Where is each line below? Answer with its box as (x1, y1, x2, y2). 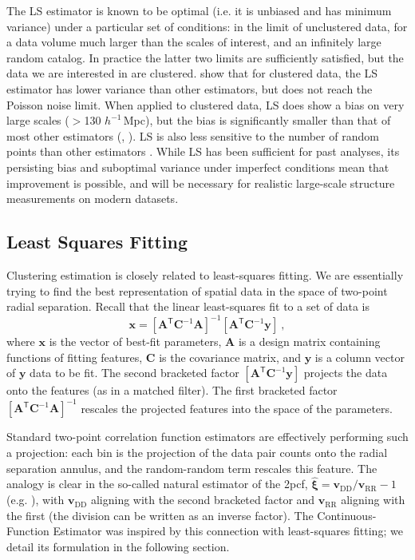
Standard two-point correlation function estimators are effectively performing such (6, 428, 409, 445)
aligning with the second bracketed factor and (90, 491, 315, 508)
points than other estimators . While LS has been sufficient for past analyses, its (6, 143, 400, 160)
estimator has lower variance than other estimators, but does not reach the (6, 80, 373, 97)
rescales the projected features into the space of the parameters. (81, 399, 393, 416)
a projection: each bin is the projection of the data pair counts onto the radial (6, 444, 388, 461)
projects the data (303, 364, 388, 381)
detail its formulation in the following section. (6, 538, 230, 554)
